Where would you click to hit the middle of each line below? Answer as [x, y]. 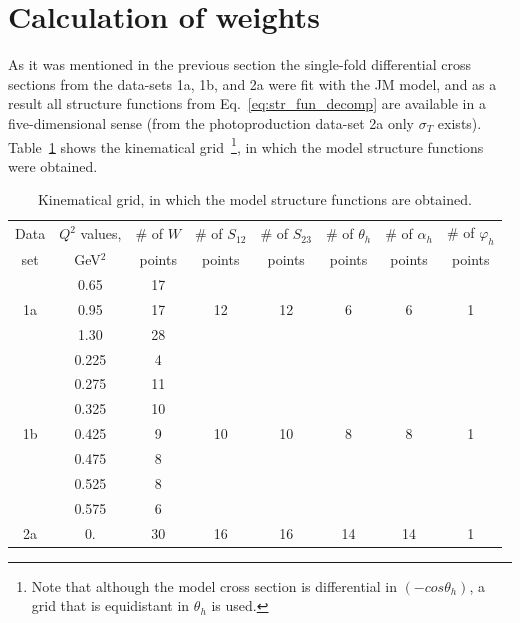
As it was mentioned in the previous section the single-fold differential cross [240, 64]
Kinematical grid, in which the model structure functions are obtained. [254, 199]
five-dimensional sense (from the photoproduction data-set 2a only [211, 122]
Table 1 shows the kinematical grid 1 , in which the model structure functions [246, 145]
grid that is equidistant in [110, 605]
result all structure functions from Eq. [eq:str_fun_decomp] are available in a [247, 103]
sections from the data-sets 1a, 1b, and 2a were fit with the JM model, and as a [252, 83]
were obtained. [53, 165]
